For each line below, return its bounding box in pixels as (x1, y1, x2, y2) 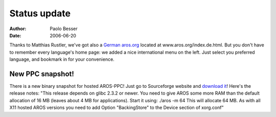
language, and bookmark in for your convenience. (9, 56, 114, 62)
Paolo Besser (50, 26, 78, 32)
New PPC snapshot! (9, 69, 74, 78)
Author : (9, 26, 27, 32)
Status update (9, 8, 71, 19)
